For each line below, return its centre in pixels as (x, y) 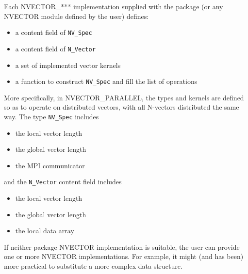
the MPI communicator (50, 165)
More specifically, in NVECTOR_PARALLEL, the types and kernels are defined (124, 97)
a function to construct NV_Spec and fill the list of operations (106, 81)
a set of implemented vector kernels (68, 65)
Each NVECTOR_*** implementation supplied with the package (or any (114, 6)
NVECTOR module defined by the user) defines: (76, 16)
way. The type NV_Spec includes (51, 116)
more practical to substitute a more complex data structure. (93, 266)
